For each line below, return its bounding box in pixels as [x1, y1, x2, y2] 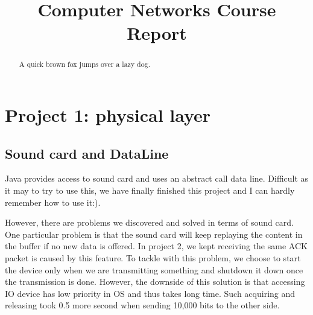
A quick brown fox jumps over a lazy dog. [19, 59, 150, 69]
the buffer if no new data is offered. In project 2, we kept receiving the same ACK [5, 240, 308, 252]
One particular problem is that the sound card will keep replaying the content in [5, 227, 303, 240]
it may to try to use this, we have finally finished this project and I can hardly [5, 184, 295, 196]
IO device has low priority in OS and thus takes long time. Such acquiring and [5, 287, 296, 299]
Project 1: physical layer [5, 103, 211, 127]
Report [127, 21, 187, 45]
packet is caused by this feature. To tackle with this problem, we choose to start [5, 251, 301, 264]
